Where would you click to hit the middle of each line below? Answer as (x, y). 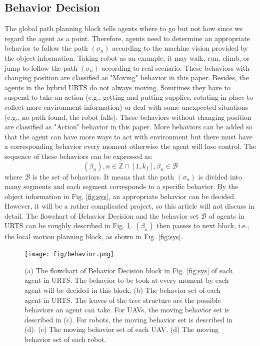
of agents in (226, 215)
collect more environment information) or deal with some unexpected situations (126, 107)
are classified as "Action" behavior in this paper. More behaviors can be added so (129, 127)
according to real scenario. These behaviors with (175, 67)
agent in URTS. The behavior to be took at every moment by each (127, 280)
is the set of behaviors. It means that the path (103, 176)
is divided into (220, 176)
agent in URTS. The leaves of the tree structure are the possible (123, 300)
